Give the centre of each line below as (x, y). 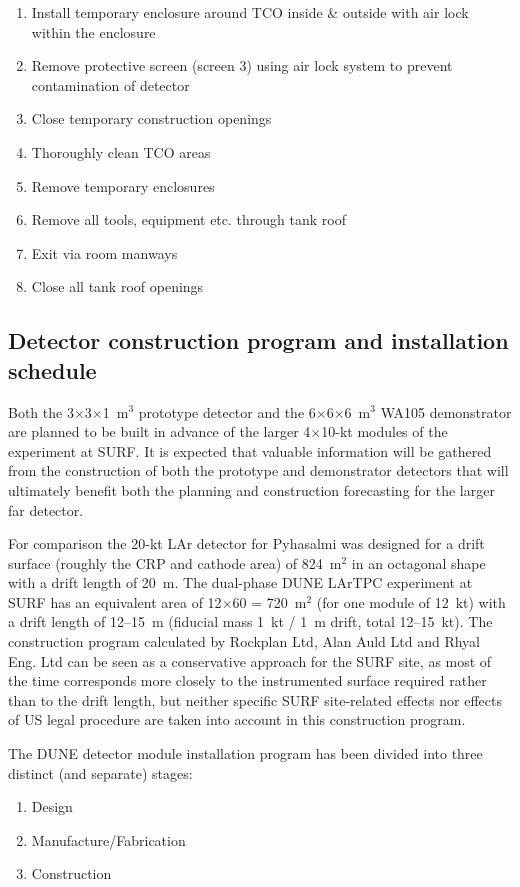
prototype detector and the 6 (227, 411)
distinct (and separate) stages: (100, 772)
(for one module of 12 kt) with (411, 601)
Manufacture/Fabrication (108, 839)
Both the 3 (41, 411)
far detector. (46, 509)
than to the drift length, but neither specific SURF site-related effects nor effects (255, 699)
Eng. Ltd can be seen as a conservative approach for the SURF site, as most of (250, 660)
